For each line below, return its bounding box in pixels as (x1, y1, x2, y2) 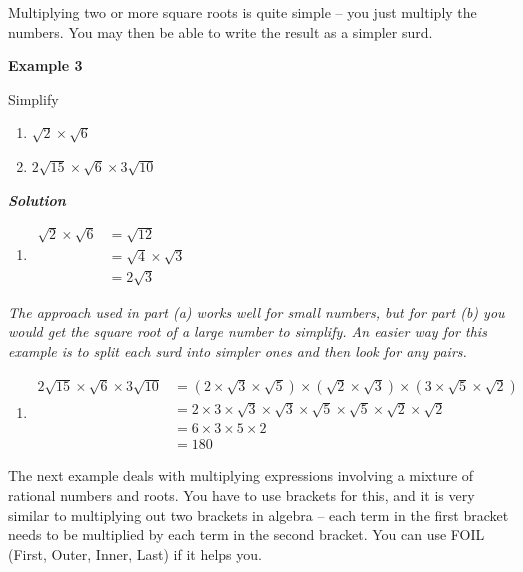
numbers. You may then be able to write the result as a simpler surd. (8, 21, 433, 42)
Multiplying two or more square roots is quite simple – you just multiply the (8, 2, 477, 22)
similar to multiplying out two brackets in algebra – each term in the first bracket (8, 504, 509, 525)
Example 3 (8, 55, 83, 76)
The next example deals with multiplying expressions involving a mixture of (8, 465, 474, 486)
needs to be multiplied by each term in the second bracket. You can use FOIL (8, 524, 485, 545)
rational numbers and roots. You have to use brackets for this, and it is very (8, 484, 475, 505)
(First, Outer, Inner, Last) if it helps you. (8, 543, 262, 564)
